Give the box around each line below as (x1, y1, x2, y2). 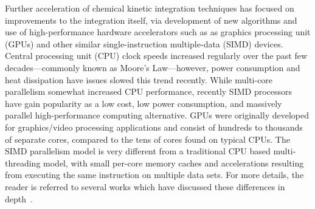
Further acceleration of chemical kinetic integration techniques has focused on (5, 2, 294, 14)
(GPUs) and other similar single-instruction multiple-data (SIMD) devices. (5, 37, 283, 50)
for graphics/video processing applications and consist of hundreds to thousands (5, 120, 303, 133)
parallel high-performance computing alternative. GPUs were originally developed (5, 109, 309, 122)
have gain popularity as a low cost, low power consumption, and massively (5, 97, 282, 109)
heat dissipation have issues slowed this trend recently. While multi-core (5, 73, 273, 86)
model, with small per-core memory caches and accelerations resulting (43, 156, 304, 169)
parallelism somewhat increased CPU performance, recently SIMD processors (5, 85, 292, 98)
